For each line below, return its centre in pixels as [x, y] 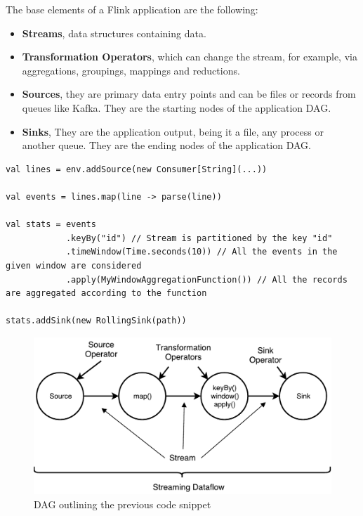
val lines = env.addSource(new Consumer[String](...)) [137, 169]
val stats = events [51, 225]
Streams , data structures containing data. [114, 33]
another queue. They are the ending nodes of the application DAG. [166, 145]
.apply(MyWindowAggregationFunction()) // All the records [206, 279]
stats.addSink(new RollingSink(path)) [96, 321]
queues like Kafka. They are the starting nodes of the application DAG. [177, 107]
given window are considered [74, 265]
